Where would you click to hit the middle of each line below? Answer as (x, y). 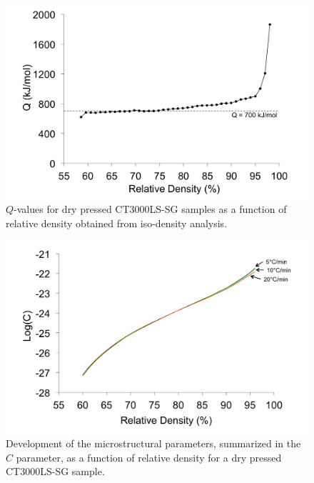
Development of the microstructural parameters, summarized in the (153, 443)
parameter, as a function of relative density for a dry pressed (149, 457)
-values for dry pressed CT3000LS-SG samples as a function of (150, 208)
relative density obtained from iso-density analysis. (117, 223)
